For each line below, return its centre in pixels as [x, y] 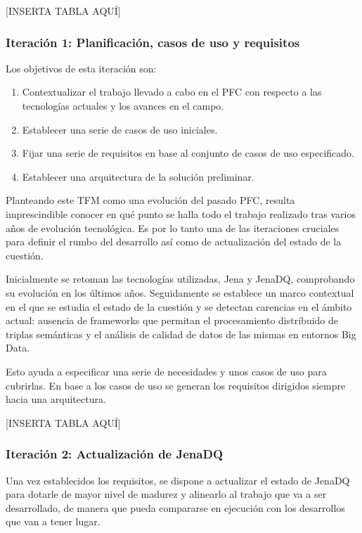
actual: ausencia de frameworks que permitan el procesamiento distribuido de [172, 320]
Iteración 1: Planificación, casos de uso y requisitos [153, 42]
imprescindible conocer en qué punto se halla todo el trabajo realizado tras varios [181, 213]
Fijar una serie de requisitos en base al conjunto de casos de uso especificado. [188, 153]
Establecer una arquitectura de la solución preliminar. [138, 176]
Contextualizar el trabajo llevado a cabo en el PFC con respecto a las [172, 92]
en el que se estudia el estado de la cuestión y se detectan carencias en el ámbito [179, 306]
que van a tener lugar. [53, 521]
